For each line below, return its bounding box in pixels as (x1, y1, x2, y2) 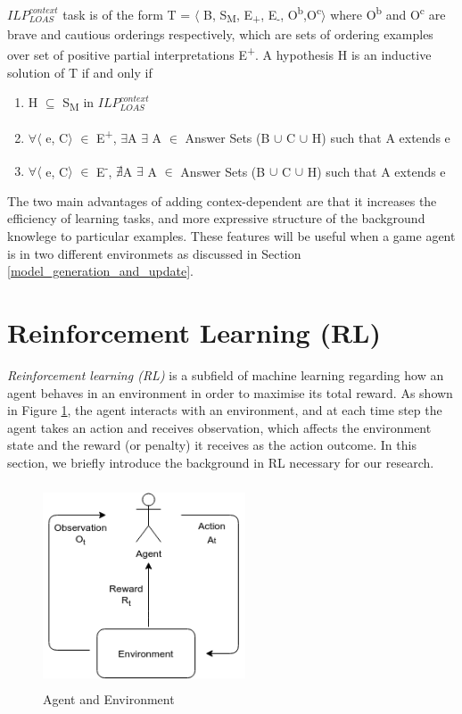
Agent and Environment (43, 689, 175, 708)
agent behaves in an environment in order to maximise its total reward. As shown (7, 383, 453, 402)
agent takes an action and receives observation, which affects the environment (7, 418, 432, 436)
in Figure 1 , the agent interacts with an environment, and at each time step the (7, 401, 442, 419)
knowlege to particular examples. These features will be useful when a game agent (7, 227, 456, 245)
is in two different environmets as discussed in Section (7, 244, 301, 262)
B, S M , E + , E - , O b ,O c (203, 3, 322, 26)
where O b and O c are (330, 3, 446, 23)
